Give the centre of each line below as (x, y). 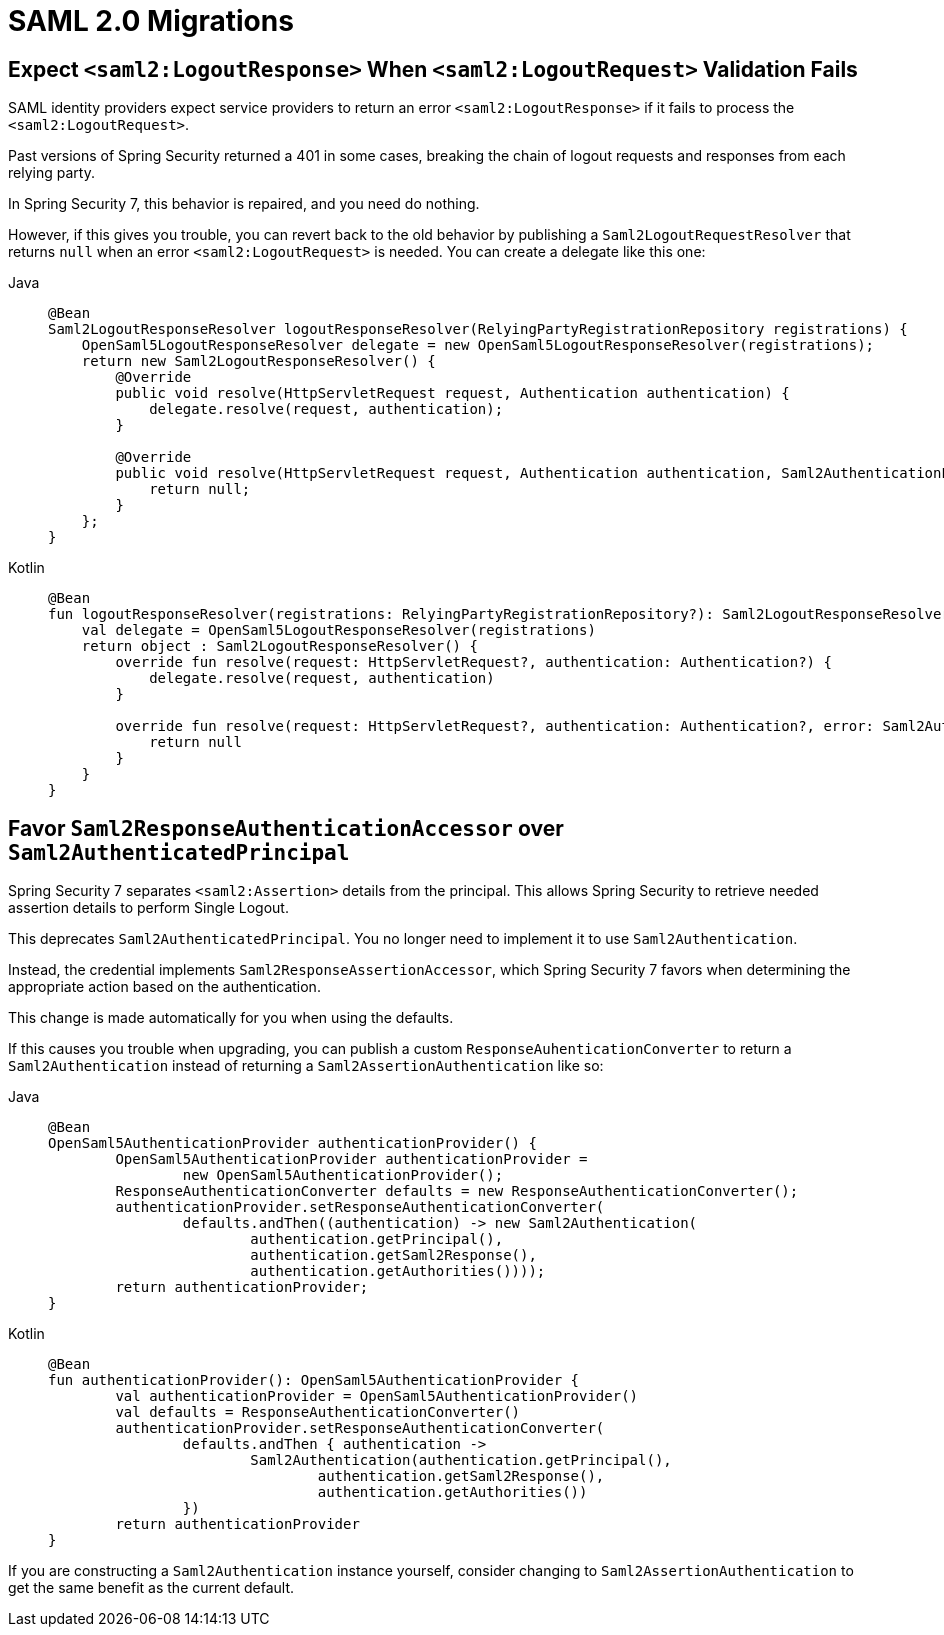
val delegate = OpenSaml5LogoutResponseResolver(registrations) (338, 630)
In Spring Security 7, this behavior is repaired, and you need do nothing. (244, 204)
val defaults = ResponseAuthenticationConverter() (318, 1412)
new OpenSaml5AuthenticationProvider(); (343, 1175)
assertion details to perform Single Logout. (148, 908)
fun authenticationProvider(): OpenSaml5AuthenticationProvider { (314, 1380)
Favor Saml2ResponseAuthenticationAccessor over (286, 828)
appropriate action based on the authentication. (164, 987)
